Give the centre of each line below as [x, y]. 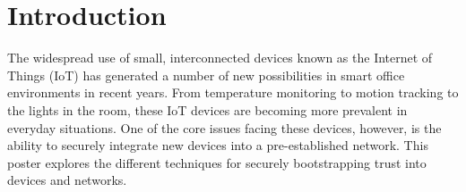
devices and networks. [67, 180]
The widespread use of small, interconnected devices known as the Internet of [220, 58]
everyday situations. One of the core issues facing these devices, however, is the [224, 127]
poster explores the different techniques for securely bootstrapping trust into [217, 162]
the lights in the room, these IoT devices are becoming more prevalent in [207, 109]
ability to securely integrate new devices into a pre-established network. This [218, 145]
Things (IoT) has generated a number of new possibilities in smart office [206, 75]
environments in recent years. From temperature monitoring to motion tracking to [233, 92]
